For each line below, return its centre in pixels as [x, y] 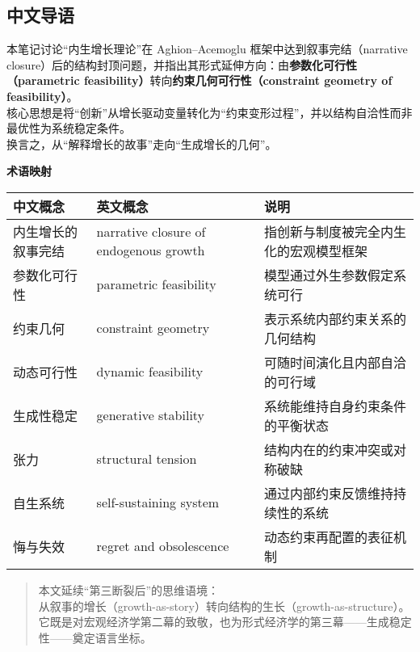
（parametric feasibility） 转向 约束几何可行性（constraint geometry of [199, 80]
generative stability [151, 415]
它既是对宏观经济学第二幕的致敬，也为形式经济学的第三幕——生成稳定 [225, 622]
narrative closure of [151, 231]
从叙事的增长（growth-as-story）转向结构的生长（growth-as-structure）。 [224, 606]
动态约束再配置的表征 [328, 536]
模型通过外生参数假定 [328, 275]
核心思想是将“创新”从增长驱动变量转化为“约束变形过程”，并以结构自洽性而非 [210, 112]
